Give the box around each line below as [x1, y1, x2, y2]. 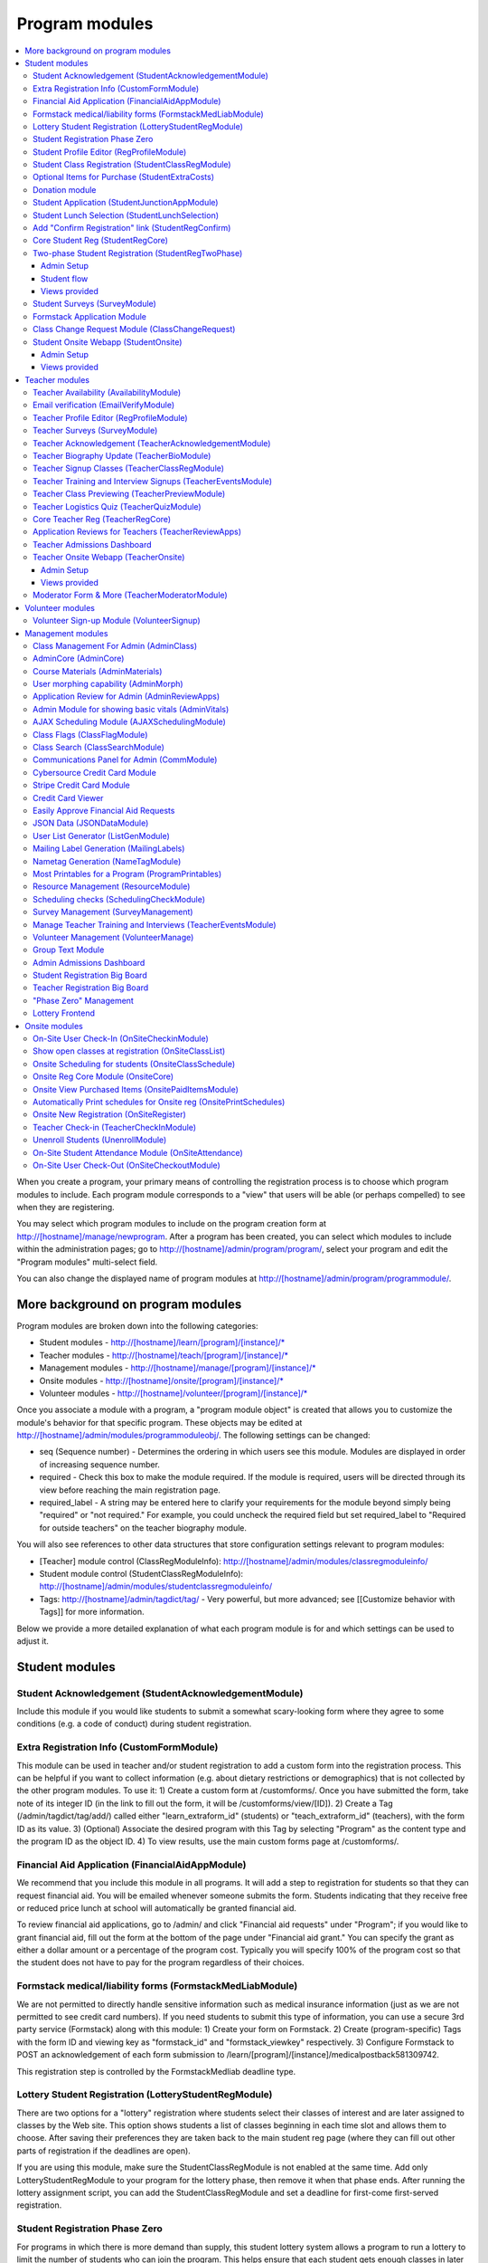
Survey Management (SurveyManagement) [33, 906, 193, 918]
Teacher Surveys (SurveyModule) [33, 425, 158, 436]
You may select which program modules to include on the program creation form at [16, 1218, 327, 1229]
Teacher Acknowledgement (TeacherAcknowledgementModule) [33, 437, 271, 448]
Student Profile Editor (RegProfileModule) [33, 146, 187, 158]
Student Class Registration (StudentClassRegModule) [33, 159, 231, 170]
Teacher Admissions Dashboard [33, 539, 153, 549]
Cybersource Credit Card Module [33, 767, 157, 778]
